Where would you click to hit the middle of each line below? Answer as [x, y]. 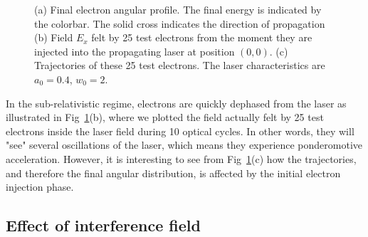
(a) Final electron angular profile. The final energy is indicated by [178, 9]
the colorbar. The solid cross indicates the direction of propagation [180, 23]
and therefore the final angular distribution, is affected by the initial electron [173, 173]
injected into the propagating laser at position [135, 51]
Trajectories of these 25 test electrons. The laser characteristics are [180, 65]
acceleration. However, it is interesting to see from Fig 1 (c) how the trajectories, [181, 158]
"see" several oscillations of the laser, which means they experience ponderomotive [184, 145]
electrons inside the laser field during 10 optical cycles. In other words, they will [180, 131]
